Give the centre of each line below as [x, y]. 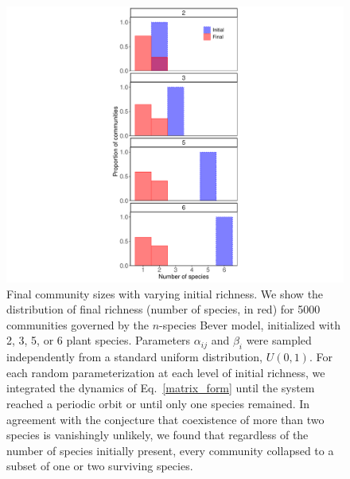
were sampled [279, 340]
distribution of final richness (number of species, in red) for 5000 [163, 309]
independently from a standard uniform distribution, [135, 357]
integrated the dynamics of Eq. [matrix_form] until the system [161, 388]
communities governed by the [78, 324]
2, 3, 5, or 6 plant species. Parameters [99, 340]
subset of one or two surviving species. [100, 466]
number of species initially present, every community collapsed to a [170, 450]
